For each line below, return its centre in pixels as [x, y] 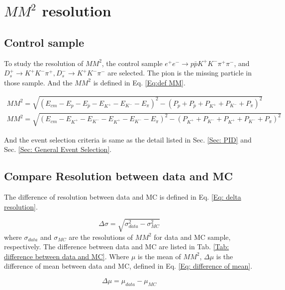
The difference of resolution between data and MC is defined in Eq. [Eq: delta [123, 196]
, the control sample [132, 63]
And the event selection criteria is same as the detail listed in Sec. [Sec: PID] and [128, 139]
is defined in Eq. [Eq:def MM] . [139, 82]
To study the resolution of [44, 63]
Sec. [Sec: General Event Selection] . [58, 149]
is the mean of [159, 256]
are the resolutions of [101, 237]
